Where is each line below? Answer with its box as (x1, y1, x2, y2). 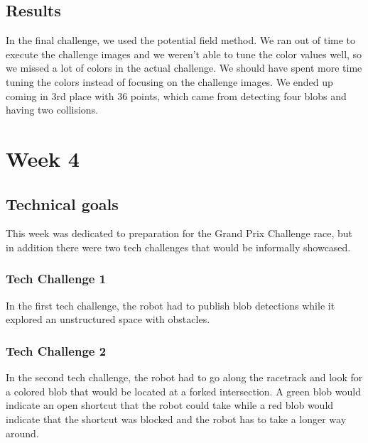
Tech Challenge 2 (6, 341, 107, 359)
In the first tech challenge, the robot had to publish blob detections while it (6, 297, 335, 312)
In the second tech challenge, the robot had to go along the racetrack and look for (6, 370, 363, 385)
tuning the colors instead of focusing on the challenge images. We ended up (6, 74, 333, 89)
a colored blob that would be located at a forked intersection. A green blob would (6, 383, 361, 398)
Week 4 (6, 143, 80, 173)
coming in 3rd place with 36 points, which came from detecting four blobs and (6, 88, 347, 103)
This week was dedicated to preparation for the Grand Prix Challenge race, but (6, 226, 352, 241)
